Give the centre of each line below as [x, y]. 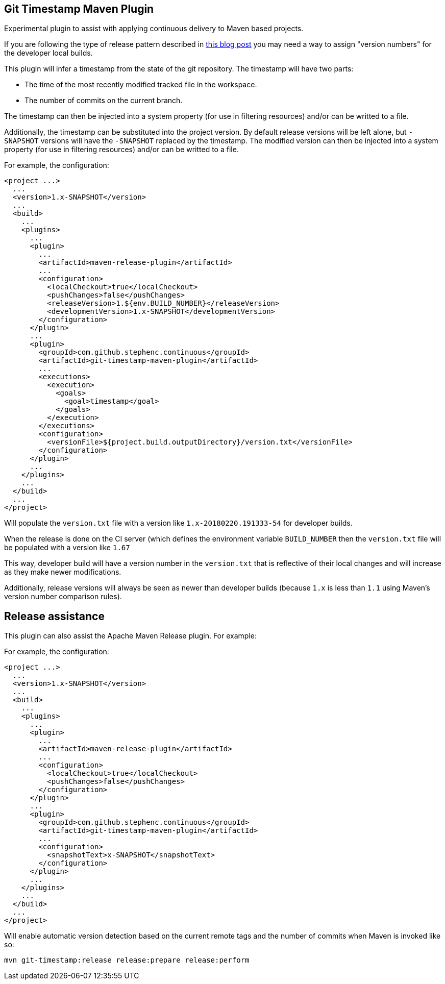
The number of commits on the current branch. [104, 101]
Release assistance [54, 616]
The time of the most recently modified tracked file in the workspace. [141, 85]
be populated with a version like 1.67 [67, 548]
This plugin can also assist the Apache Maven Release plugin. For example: [130, 636]
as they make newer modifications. [63, 572]
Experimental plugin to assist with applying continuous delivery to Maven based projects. [154, 29]
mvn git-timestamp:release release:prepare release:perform [127, 960]
